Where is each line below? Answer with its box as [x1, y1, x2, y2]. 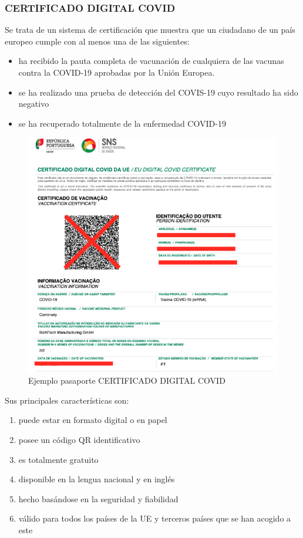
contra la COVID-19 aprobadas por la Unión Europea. [18, 66, 215, 78]
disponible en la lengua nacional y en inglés [18, 473, 175, 485]
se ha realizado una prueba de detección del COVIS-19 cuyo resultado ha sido [18, 86, 298, 98]
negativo [18, 97, 49, 110]
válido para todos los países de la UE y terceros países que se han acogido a [18, 512, 291, 525]
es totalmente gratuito [18, 453, 99, 465]
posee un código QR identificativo [18, 434, 140, 446]
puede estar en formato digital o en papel [18, 414, 167, 426]
